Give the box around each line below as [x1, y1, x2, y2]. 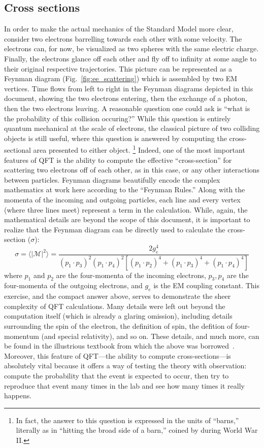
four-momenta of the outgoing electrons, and [4, 280, 143, 291]
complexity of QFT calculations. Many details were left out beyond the [4, 300, 225, 311]
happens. [4, 390, 32, 401]
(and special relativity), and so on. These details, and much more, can [41, 330, 259, 341]
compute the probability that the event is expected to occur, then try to [4, 370, 229, 381]
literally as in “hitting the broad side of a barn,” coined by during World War [16, 425, 258, 435]
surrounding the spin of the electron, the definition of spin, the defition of [4, 321, 233, 331]
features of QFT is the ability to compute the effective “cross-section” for [4, 154, 232, 165]
